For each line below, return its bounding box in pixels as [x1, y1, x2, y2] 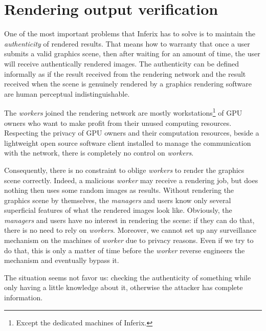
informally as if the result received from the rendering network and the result [4, 68, 246, 79]
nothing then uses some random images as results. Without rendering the [4, 185, 234, 195]
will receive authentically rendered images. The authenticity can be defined [4, 58, 239, 69]
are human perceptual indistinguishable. [4, 88, 130, 99]
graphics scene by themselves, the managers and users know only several [4, 194, 231, 205]
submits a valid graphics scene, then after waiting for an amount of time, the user [4, 48, 260, 59]
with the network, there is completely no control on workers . [4, 147, 194, 158]
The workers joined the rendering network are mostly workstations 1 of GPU [4, 106, 242, 118]
